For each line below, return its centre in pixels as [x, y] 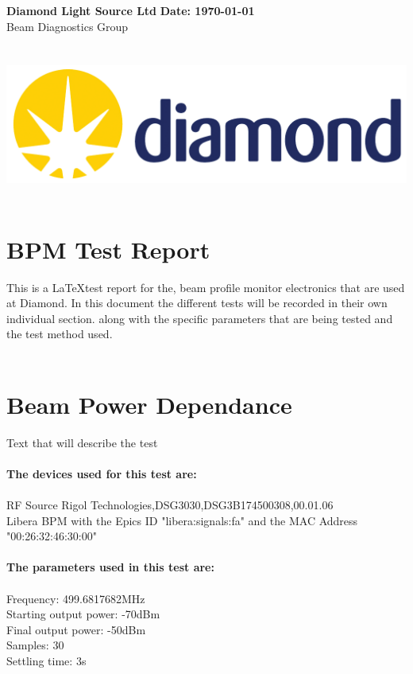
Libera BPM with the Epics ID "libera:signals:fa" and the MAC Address [182, 520]
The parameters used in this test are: [110, 567]
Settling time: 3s [46, 661]
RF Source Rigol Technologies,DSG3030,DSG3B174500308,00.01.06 [170, 505]
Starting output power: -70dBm [83, 614]
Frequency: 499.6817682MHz [76, 598]
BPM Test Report [108, 249]
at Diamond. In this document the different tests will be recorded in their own [197, 303]
